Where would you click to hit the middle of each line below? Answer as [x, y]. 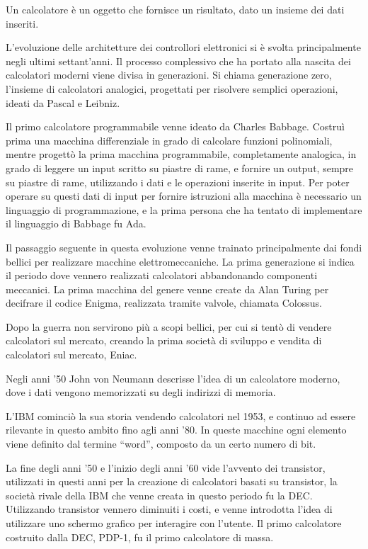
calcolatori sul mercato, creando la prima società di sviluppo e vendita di [164, 340]
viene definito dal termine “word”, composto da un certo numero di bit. [161, 444]
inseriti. [22, 23]
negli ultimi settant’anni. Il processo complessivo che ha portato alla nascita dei [178, 61]
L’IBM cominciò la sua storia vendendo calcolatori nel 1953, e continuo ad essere [181, 415]
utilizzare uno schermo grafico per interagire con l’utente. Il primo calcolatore [174, 523]
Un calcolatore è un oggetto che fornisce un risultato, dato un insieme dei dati [175, 9]
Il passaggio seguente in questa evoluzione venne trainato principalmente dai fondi [184, 247]
